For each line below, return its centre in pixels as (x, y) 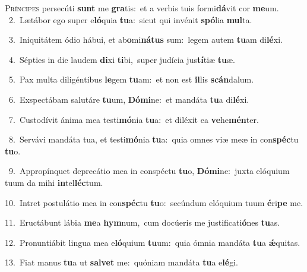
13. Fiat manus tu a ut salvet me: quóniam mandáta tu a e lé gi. (121, 262)
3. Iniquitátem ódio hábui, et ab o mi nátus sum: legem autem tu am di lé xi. (145, 39)
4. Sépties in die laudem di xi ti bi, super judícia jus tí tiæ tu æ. (122, 59)
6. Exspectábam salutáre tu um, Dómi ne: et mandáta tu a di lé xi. (129, 99)
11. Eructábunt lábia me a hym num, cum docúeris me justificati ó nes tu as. (143, 222)
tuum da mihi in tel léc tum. (54, 182)
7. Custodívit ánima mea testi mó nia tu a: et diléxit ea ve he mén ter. (134, 119)
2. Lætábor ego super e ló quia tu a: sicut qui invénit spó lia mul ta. (130, 19)
